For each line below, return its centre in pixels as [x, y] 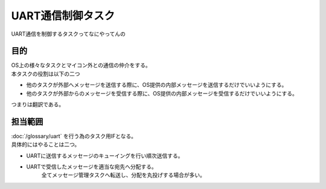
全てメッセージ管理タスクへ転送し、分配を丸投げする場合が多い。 [123, 175]
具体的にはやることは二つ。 [46, 144]
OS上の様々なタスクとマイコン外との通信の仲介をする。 [81, 65]
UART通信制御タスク [63, 16]
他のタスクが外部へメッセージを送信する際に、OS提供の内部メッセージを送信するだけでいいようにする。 [157, 85]
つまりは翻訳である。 [38, 104]
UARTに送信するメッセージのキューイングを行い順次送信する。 [105, 155]
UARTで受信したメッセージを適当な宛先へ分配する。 [91, 167]
